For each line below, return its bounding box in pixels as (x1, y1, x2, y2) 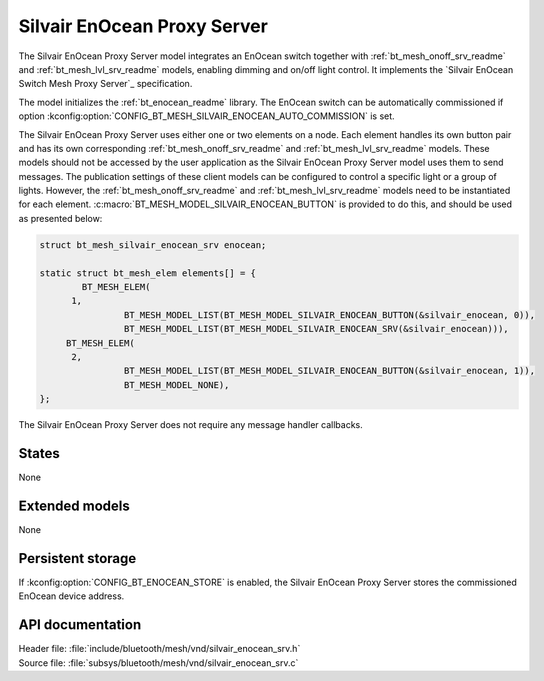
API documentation (18, 616, 142, 634)
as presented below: (18, 212, 103, 224)
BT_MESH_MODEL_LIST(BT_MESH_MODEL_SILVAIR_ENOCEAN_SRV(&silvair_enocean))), (123, 323, 509, 335)
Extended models (18, 497, 130, 514)
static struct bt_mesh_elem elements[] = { (39, 267, 257, 279)
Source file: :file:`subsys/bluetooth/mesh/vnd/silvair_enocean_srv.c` (18, 656, 299, 669)
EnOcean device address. (18, 590, 125, 602)
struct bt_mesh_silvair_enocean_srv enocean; (39, 239, 267, 250)
